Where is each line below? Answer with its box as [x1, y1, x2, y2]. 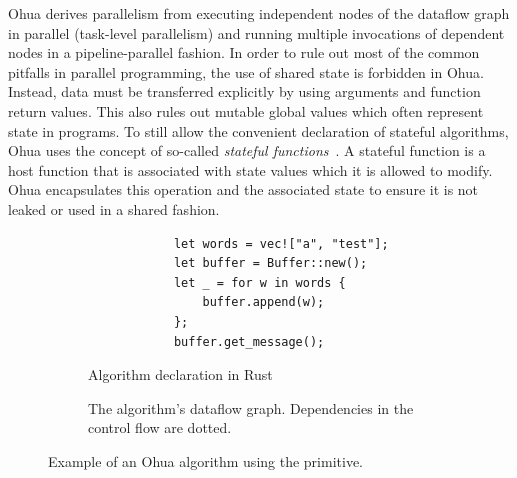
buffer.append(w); [202, 295, 325, 310]
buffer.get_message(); [173, 334, 325, 349]
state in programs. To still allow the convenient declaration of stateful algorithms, [8, 120, 509, 141]
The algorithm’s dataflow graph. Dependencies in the [88, 397, 414, 418]
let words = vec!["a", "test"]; [173, 236, 389, 251]
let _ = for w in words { [173, 275, 346, 290]
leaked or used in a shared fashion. [8, 198, 220, 219]
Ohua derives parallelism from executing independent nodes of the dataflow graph [8, 3, 510, 23]
